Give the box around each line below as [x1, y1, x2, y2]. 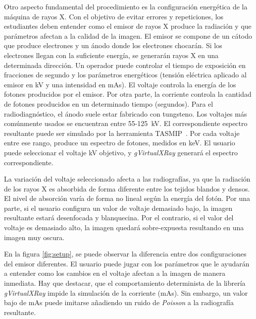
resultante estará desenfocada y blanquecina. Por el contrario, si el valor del [4, 212, 234, 223]
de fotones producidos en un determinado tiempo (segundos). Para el [4, 98, 213, 109]
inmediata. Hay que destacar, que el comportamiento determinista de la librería [4, 278, 246, 288]
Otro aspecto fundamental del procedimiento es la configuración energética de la [4, 1, 248, 11]
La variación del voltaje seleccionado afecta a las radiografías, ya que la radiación [4, 174, 251, 184]
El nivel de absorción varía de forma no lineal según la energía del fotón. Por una [4, 193, 250, 203]
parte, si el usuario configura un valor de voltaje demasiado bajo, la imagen [4, 202, 233, 213]
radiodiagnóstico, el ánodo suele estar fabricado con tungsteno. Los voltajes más [4, 108, 247, 119]
